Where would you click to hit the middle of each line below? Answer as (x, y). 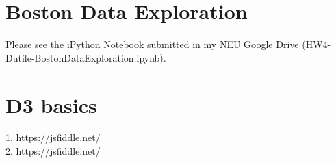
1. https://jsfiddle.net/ (53, 137)
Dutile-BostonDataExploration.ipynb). (86, 57)
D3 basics (51, 104)
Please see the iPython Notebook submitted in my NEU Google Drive (152, 44)
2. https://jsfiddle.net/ (53, 151)
